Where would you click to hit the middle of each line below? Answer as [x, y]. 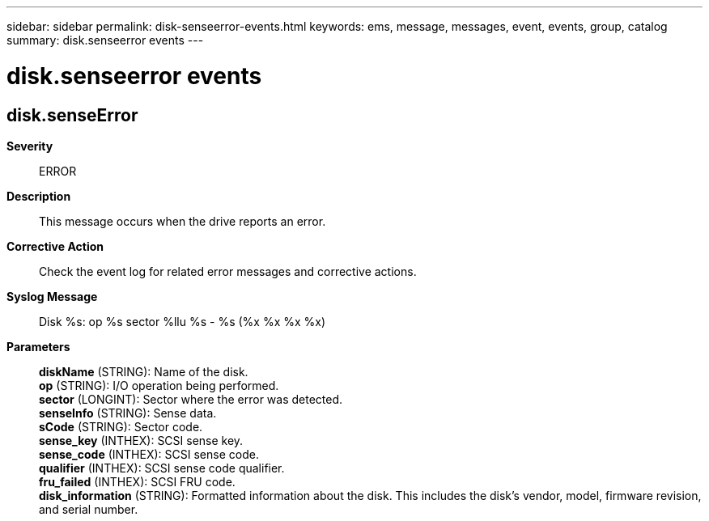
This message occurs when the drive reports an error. [183, 221]
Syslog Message [52, 296]
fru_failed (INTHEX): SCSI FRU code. [137, 481]
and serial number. [89, 509]
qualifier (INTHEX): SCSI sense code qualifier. [162, 468]
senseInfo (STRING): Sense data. [128, 413]
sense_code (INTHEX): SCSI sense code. [149, 454]
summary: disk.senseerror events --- [105, 40]
